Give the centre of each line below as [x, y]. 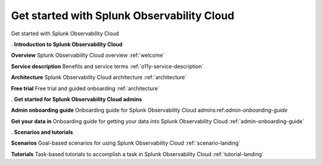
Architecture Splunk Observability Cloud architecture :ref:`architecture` [99, 77]
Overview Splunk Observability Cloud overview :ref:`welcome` [88, 55]
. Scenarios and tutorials [42, 132]
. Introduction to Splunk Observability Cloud [67, 44]
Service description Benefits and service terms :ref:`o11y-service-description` [107, 66]
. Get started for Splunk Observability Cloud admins [77, 99]
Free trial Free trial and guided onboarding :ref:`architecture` [85, 88]
